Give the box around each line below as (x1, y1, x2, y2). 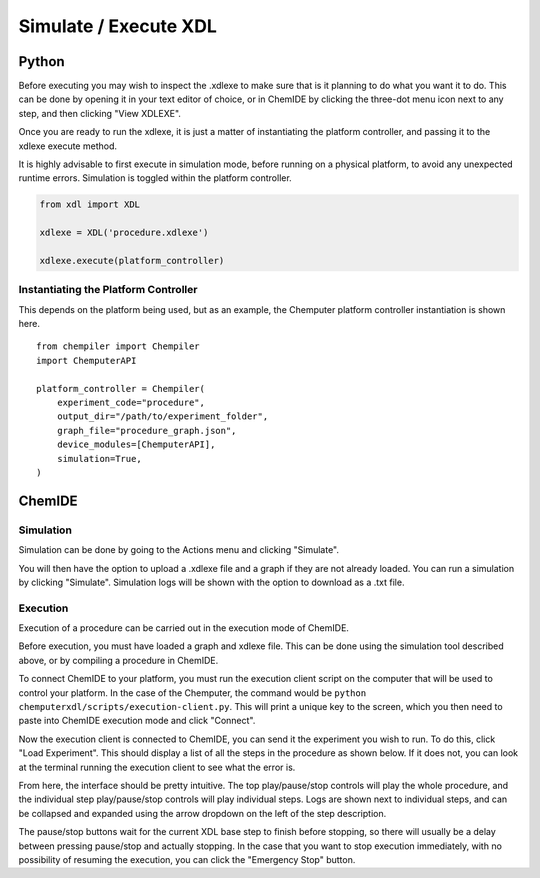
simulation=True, (56, 453, 142, 464)
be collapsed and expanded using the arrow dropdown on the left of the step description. (18, 807, 387, 819)
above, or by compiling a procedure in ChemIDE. (18, 654, 219, 666)
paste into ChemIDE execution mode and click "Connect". (18, 715, 256, 727)
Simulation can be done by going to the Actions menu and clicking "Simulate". (18, 544, 340, 556)
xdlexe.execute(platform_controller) (39, 255, 225, 266)
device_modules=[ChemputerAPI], (56, 439, 216, 450)
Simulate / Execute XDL (18, 15, 217, 37)
